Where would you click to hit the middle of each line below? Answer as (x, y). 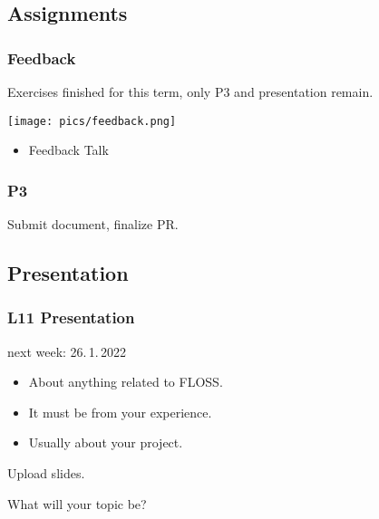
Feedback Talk (68, 150)
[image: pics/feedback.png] (92, 121)
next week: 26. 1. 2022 (67, 351)
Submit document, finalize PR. (93, 224)
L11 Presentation (71, 317)
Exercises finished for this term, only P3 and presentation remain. (190, 91)
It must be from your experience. (120, 412)
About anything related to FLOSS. (126, 382)
